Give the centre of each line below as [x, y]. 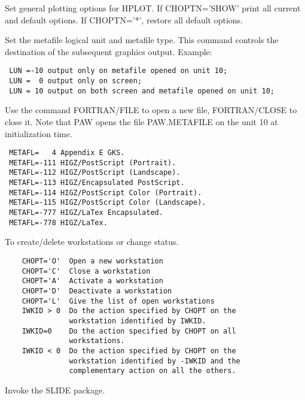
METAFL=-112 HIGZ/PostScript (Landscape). [95, 173]
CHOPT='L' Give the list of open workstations [118, 301]
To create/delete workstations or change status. [92, 242]
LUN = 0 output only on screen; [76, 81]
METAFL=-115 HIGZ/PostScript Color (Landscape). [108, 203]
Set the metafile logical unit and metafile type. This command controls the [142, 40]
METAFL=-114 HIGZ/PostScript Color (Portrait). [106, 193]
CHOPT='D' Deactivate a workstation [97, 291]
